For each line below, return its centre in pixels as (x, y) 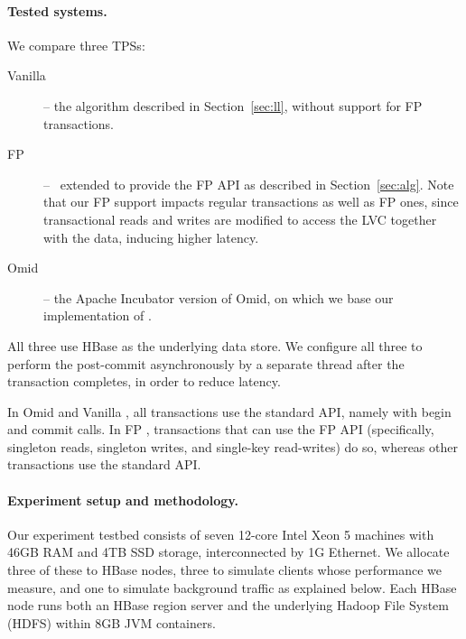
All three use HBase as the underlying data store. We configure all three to (215, 345)
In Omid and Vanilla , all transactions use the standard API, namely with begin (229, 411)
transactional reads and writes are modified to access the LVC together (240, 219)
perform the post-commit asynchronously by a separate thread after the (206, 363)
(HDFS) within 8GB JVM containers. (112, 622)
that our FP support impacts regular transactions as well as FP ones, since (251, 202)
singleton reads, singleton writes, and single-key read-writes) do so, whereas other (233, 446)
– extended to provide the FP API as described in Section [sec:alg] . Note (249, 184)
